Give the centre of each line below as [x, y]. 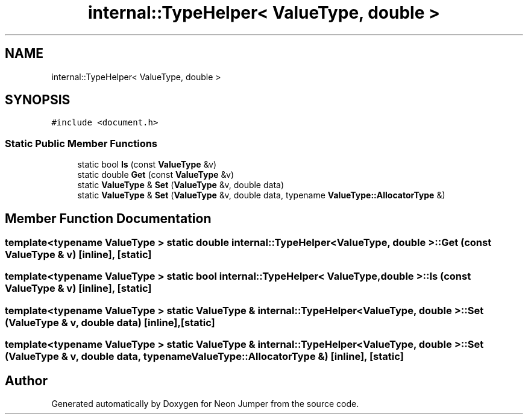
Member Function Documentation [108, 218]
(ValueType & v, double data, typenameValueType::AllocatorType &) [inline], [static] [204, 357]
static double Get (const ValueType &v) [156, 175]
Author [26, 380]
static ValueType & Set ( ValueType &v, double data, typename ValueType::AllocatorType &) [261, 195]
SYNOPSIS [38, 100]
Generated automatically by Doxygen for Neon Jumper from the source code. [205, 404]
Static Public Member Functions [81, 143]
